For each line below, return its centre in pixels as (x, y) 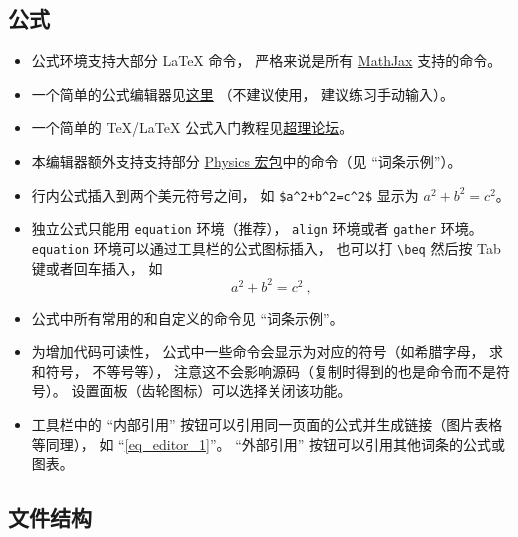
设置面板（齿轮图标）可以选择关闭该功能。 (211, 390)
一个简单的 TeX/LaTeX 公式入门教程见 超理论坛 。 (192, 127)
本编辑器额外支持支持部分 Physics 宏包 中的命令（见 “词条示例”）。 (246, 160)
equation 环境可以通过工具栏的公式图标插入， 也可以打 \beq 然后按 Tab (266, 247)
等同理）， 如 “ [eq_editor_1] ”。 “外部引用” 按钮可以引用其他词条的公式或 (268, 443)
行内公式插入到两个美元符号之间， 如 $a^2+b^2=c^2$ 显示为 (225, 194)
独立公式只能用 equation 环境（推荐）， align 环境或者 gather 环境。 (257, 228)
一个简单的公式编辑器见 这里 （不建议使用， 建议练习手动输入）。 (243, 93)
